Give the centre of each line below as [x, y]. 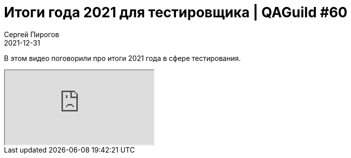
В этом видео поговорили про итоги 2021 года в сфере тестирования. [122, 58]
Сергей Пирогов [32, 34]
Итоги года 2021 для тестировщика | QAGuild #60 [176, 12]
